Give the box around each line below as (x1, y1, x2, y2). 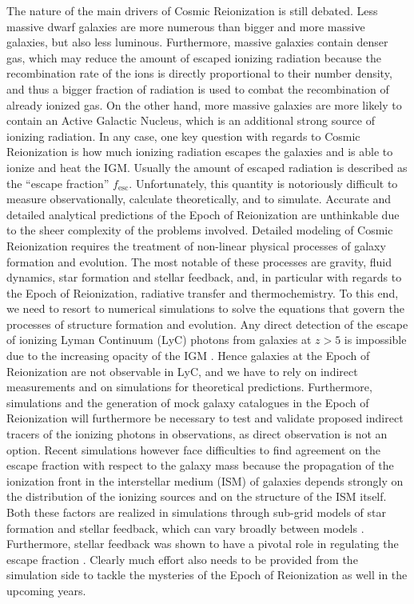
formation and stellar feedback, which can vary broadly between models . (6, 519, 364, 536)
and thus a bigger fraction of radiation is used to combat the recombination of (6, 80, 389, 97)
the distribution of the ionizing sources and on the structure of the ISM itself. (6, 488, 387, 505)
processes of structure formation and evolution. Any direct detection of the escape (6, 315, 408, 332)
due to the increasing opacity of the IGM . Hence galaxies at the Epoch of (6, 347, 370, 364)
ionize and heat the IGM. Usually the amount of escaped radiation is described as (6, 158, 408, 175)
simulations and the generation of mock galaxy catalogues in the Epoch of (6, 394, 369, 410)
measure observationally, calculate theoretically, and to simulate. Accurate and (6, 190, 392, 207)
